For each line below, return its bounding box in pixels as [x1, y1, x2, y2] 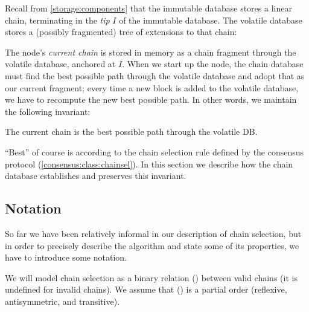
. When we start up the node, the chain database [122, 57, 304, 70]
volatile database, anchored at [5, 57, 116, 70]
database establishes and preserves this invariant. [5, 169, 186, 182]
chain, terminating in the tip [5, 13, 110, 26]
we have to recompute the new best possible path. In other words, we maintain [5, 93, 297, 106]
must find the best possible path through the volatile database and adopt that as [5, 69, 305, 82]
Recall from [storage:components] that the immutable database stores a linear [5, 2, 292, 14]
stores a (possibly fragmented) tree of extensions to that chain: [5, 25, 237, 38]
